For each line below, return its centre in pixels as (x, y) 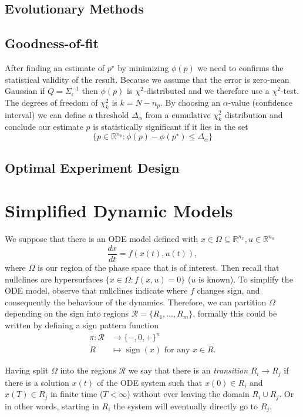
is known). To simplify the (246, 279)
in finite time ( (77, 394)
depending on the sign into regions (67, 313)
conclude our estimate (44, 127)
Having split (27, 370)
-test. (290, 91)
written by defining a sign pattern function (82, 324)
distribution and (254, 114)
